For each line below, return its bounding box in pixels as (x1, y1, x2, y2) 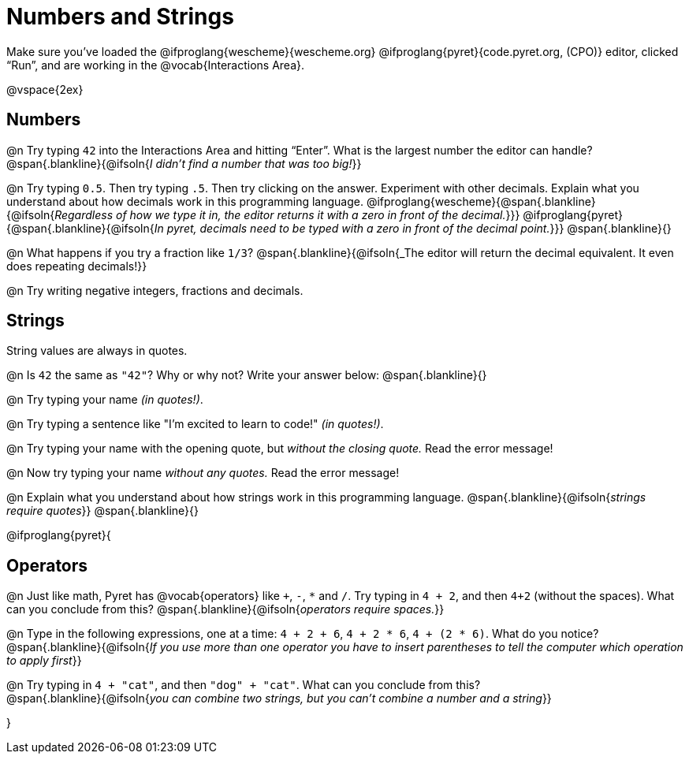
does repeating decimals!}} (6, 259, 147, 273)
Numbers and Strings (6, 3, 234, 30)
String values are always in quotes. (6, 344, 188, 358)
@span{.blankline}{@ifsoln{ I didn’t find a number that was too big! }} (6, 156, 362, 170)
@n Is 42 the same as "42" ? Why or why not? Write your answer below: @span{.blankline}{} (6, 368, 487, 382)
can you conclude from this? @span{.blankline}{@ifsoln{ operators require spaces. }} (6, 602, 445, 617)
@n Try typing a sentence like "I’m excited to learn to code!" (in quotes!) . (6, 417, 384, 431)
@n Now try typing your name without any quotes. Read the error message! (6, 466, 400, 480)
